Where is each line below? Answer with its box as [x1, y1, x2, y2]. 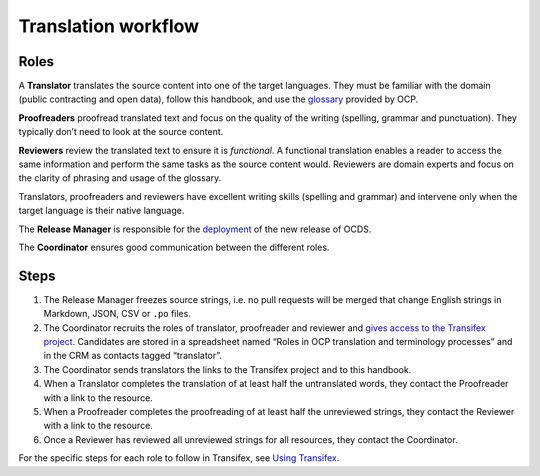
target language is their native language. [18, 205, 185, 217]
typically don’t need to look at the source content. [18, 126, 224, 138]
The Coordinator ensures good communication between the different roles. [18, 241, 330, 253]
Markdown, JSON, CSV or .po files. [43, 308, 192, 320]
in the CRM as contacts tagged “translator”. [43, 350, 222, 362]
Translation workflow [18, 15, 200, 37]
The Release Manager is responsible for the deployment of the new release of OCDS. [18, 223, 372, 235]
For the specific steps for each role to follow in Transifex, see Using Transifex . [18, 452, 340, 464]
